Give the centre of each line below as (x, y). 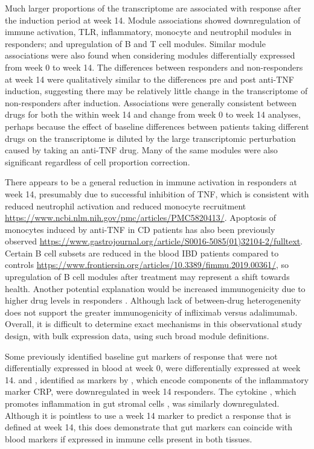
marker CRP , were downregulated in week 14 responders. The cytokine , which (151, 391)
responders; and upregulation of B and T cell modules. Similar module (135, 43)
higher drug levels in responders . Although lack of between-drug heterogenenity (153, 300)
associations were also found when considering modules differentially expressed (150, 55)
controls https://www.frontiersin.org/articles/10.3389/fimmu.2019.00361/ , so (147, 265)
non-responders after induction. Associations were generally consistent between (151, 102)
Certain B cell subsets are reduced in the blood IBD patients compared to (142, 253)
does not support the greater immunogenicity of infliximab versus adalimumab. (151, 312)
